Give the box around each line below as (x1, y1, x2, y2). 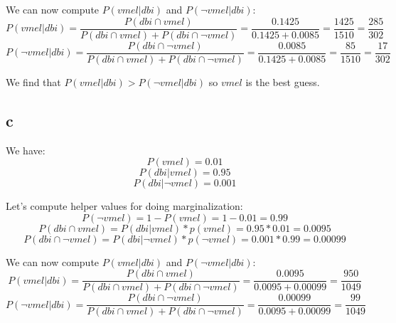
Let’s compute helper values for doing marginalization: (6, 198, 243, 213)
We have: (6, 142, 46, 157)
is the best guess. (245, 74, 320, 89)
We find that (6, 74, 61, 89)
